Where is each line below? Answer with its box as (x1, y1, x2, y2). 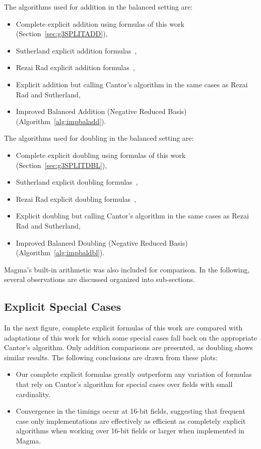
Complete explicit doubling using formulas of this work (16, 149, 186, 160)
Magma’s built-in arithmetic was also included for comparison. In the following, (4, 264, 250, 274)
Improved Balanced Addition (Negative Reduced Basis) (16, 106, 187, 117)
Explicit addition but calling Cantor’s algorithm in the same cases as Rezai (16, 79, 248, 89)
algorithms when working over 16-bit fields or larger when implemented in (16, 425, 244, 436)
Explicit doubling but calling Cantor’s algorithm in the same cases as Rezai (16, 210, 249, 221)
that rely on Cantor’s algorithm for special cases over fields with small (16, 379, 233, 389)
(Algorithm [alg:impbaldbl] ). (16, 247, 105, 258)
